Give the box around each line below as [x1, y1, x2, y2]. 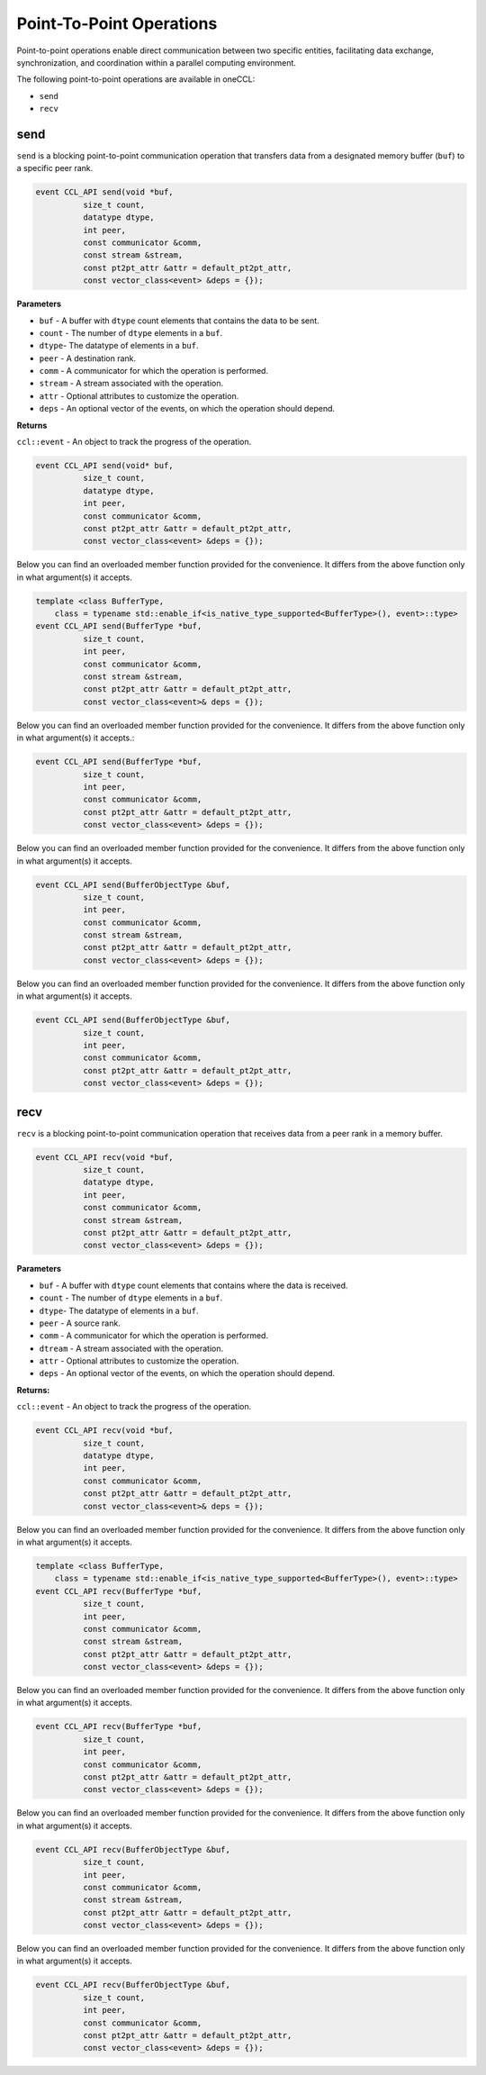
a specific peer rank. [16, 163, 94, 174]
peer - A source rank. [39, 1318, 121, 1328]
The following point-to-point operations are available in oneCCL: [16, 74, 256, 85]
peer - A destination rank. [39, 352, 137, 364]
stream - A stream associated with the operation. [39, 378, 224, 389]
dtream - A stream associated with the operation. [39, 1343, 224, 1354]
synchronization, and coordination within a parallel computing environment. [16, 57, 297, 68]
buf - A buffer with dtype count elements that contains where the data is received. [39, 1280, 348, 1291]
